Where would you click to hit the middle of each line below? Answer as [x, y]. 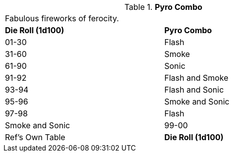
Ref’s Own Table [35, 137]
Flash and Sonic [194, 90]
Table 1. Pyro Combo [163, 7]
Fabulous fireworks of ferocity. [62, 18]
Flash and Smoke [196, 78]
